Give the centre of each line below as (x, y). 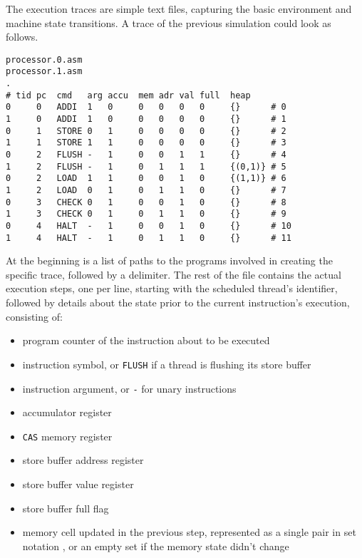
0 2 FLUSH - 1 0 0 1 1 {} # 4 (146, 155)
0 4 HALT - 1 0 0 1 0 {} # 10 (149, 226)
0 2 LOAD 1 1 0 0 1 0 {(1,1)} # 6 (146, 179)
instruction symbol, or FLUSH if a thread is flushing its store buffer (167, 364)
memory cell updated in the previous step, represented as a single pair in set (189, 532)
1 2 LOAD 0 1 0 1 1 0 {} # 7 (146, 190)
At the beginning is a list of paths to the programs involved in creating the (169, 260)
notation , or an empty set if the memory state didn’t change (156, 546)
